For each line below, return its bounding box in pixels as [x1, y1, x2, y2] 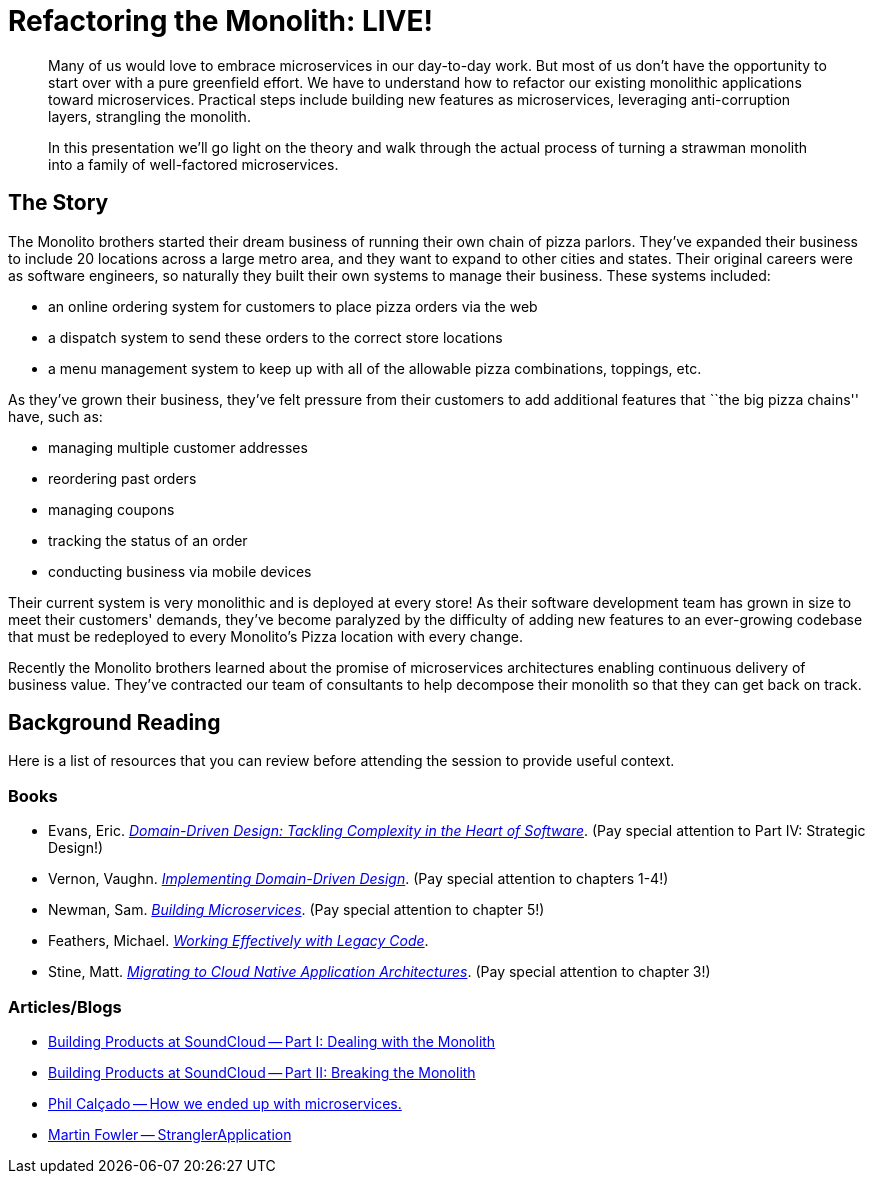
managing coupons [48, 500, 175, 518]
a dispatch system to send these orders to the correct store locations [48, 328, 503, 346]
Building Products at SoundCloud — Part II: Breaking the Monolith [48, 1063, 476, 1081]
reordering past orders [48, 469, 197, 487]
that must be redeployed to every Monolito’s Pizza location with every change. [8, 627, 523, 645]
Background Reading [8, 710, 221, 736]
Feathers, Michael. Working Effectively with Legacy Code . [48, 932, 429, 950]
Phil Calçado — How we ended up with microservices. [48, 1094, 402, 1112]
